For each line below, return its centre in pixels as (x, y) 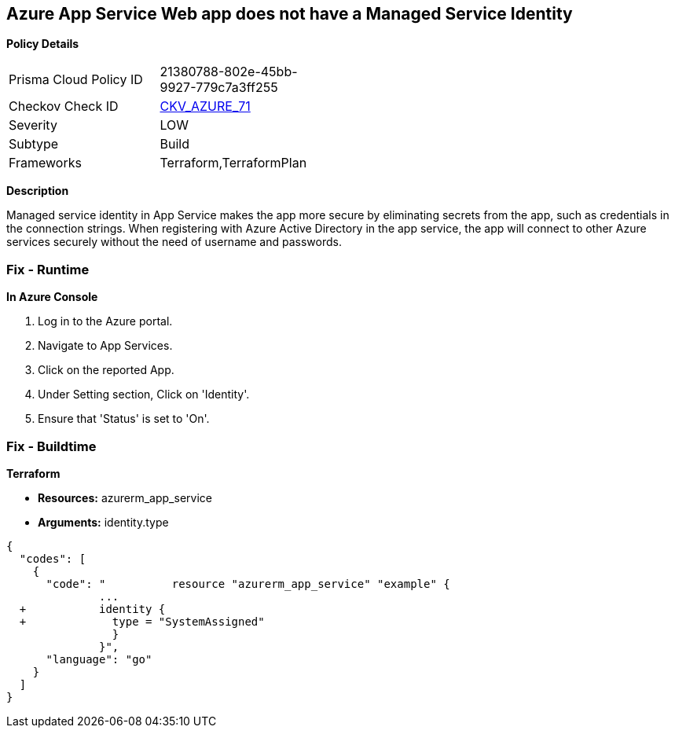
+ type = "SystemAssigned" (142, 621)
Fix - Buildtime (51, 446)
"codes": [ (53, 558)
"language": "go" (99, 659)
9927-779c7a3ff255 (219, 88)
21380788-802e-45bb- (229, 72)
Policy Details (43, 44)
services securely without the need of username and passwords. (174, 242)
